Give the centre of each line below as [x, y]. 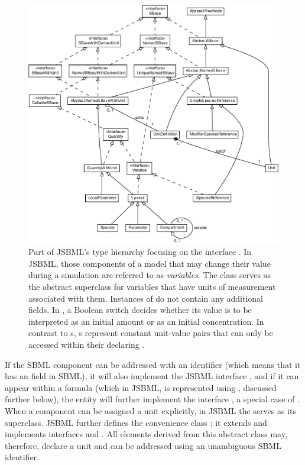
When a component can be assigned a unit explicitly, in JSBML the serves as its [151, 411]
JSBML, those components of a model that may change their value [150, 263]
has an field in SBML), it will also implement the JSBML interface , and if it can [152, 376]
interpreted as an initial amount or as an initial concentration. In [146, 321]
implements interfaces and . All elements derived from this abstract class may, [146, 434]
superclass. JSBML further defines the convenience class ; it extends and [136, 422]
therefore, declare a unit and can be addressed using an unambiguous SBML [143, 445]
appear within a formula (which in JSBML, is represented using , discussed [141, 387]
